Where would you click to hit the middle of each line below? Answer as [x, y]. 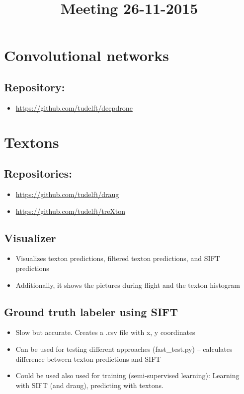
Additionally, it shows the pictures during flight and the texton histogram [128, 285]
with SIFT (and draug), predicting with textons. [89, 385]
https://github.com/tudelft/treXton [71, 211]
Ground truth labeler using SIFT [91, 311]
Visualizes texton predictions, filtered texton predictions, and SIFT [118, 258]
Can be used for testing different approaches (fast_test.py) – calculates [124, 349]
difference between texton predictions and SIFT [88, 359]
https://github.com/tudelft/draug [67, 194]
